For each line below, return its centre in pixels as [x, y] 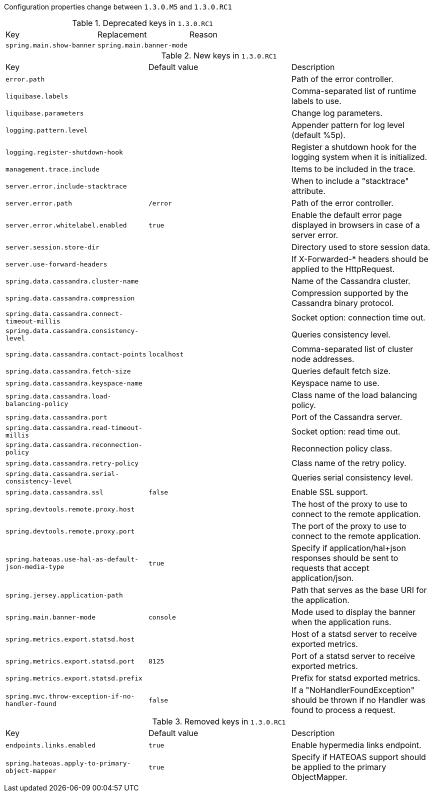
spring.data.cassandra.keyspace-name [74, 383]
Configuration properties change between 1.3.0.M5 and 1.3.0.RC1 [118, 7]
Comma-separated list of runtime [354, 91]
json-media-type [35, 567]
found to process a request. [343, 710]
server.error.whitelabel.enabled [66, 225]
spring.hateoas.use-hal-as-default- [72, 559]
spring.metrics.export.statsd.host [70, 639]
